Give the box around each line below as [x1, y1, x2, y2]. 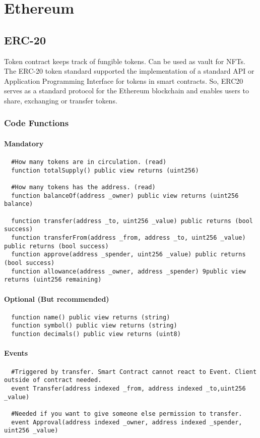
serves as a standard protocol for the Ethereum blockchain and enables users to [4, 85, 249, 96]
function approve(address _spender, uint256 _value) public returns [11, 251, 246, 258]
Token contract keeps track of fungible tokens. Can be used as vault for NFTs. [4, 56, 246, 66]
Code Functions [4, 117, 69, 129]
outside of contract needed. [4, 376, 102, 384]
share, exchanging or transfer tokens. [4, 95, 117, 105]
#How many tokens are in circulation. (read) [11, 158, 167, 166]
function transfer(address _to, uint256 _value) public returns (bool [11, 217, 253, 225]
